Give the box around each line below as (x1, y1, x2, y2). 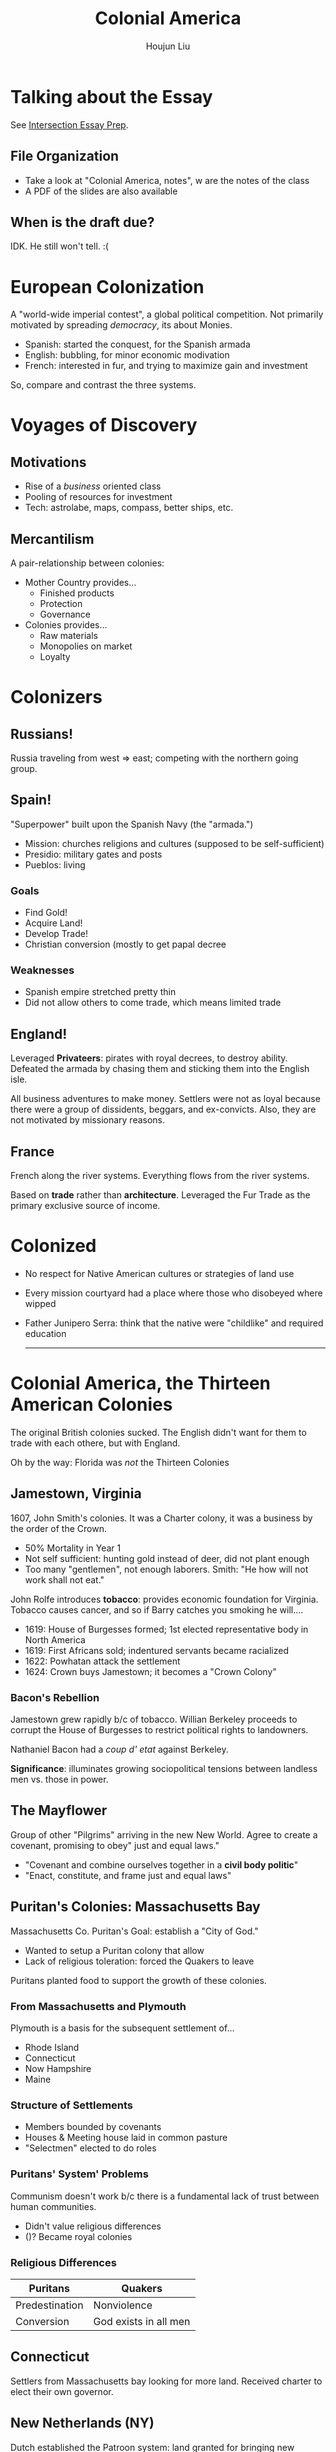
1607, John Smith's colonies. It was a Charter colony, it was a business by (10, 1512, 313, 1524)
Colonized (10, 1235, 97, 1257)
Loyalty (39, 651, 71, 663)
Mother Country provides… (24, 577, 137, 589)
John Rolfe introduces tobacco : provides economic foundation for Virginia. (10, 1593, 319, 1605)
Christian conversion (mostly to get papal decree (24, 938, 227, 951)
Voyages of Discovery (10, 414, 198, 437)
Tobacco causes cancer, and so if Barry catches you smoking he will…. (10, 1603, 304, 1616)
